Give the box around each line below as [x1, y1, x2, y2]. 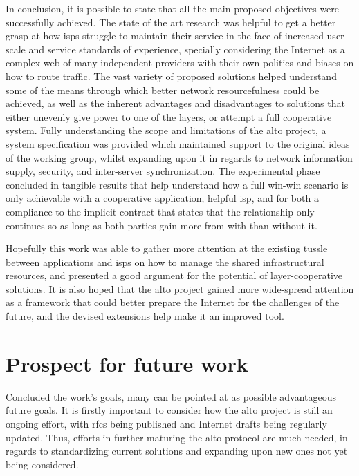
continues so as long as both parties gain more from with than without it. [6, 218, 317, 232]
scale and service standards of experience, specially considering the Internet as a [6, 41, 345, 56]
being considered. [6, 457, 79, 471]
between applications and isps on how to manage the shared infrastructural [6, 254, 324, 269]
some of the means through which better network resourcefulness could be [6, 82, 320, 97]
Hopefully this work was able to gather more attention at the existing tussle [6, 241, 328, 256]
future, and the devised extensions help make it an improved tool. [6, 309, 284, 323]
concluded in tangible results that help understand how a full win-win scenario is [6, 177, 349, 191]
